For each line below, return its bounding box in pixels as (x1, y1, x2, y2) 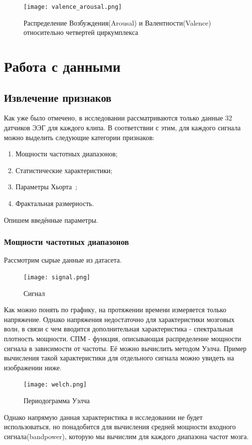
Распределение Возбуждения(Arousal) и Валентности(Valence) (24, 17, 211, 28)
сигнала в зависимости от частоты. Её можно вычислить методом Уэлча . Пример (4, 343, 247, 353)
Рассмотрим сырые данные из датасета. (4, 255, 122, 265)
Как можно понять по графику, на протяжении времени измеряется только (4, 304, 227, 315)
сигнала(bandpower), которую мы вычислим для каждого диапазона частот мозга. (4, 431, 249, 441)
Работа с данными (4, 56, 121, 76)
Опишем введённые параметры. (4, 214, 98, 225)
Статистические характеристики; (15, 165, 113, 175)
